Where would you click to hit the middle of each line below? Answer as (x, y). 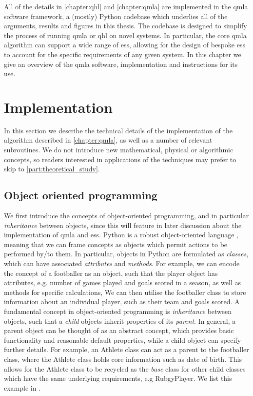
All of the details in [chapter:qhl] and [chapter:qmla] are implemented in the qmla (126, 6)
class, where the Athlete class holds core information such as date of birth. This (123, 359)
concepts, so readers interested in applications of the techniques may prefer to (120, 159)
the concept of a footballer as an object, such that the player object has (111, 273)
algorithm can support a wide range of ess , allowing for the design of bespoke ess (125, 45)
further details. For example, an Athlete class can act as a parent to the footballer (126, 349)
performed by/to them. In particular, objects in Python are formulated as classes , (126, 254)
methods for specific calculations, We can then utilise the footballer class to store (125, 292)
